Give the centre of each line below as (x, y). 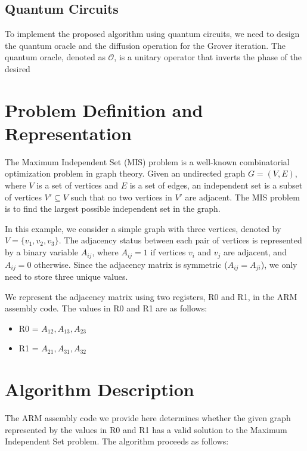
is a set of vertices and (77, 185)
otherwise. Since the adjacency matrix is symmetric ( (131, 264)
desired (18, 68)
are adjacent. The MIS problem (242, 197)
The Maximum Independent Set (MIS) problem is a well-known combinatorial (147, 161)
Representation (68, 133)
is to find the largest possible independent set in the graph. (113, 208)
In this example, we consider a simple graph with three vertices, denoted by (143, 228)
